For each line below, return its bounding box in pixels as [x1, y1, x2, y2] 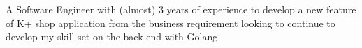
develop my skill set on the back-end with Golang [6, 29, 218, 44]
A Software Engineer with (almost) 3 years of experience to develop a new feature [6, 2, 356, 16]
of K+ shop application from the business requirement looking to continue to [6, 15, 335, 30]
